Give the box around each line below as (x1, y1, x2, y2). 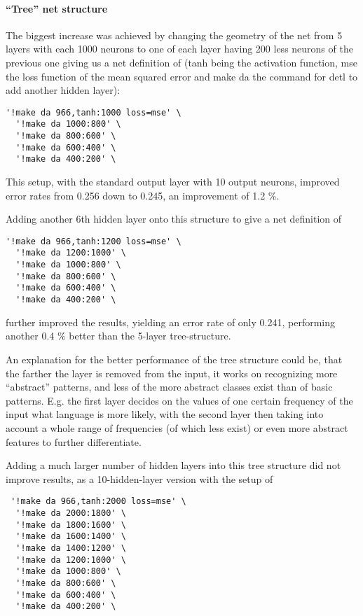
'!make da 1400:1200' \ (15, 542, 126, 553)
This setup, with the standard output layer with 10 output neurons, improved (6, 174, 340, 189)
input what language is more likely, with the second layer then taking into (6, 407, 324, 421)
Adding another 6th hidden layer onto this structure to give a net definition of (6, 211, 342, 226)
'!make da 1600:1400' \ (15, 531, 126, 542)
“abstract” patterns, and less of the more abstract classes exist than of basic (6, 379, 333, 394)
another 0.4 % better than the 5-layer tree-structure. (6, 328, 231, 343)
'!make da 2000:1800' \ (15, 507, 126, 518)
